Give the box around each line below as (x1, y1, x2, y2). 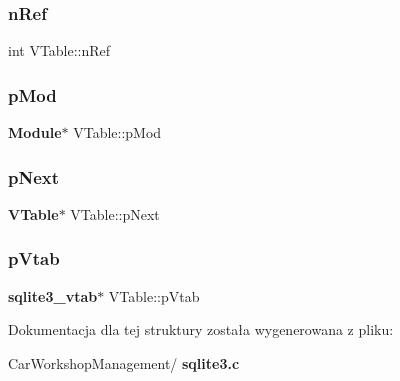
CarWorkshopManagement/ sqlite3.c (8, 352, 240, 373)
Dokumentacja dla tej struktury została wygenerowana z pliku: (8, 319, 394, 340)
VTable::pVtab (108, 285, 200, 306)
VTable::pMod (73, 122, 162, 143)
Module (8, 122, 62, 143)
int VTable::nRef (8, 40, 111, 61)
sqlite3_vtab (8, 285, 98, 306)
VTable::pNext (70, 203, 160, 224)
